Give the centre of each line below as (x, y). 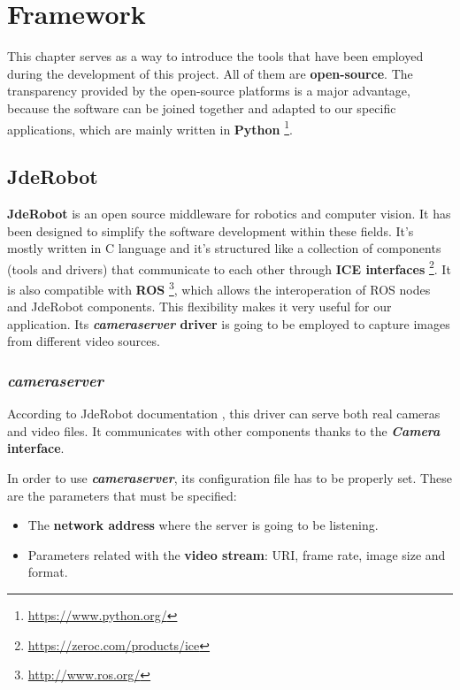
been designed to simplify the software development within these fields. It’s (211, 230)
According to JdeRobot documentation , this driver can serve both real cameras (224, 414)
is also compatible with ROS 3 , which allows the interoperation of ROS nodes (219, 287)
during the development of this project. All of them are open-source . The (210, 73)
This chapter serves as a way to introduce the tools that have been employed (215, 56)
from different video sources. (84, 341)
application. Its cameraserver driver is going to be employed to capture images (229, 323)
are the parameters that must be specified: (122, 495)
